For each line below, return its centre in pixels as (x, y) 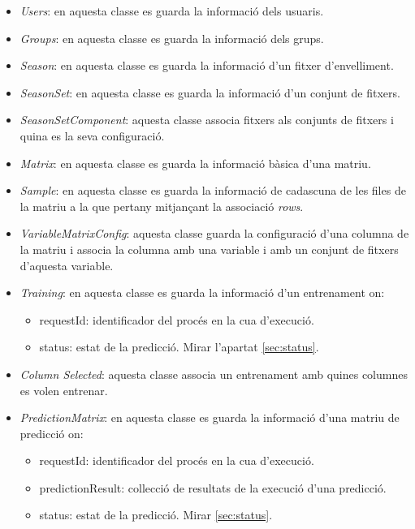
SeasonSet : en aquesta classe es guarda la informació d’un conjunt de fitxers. (210, 92)
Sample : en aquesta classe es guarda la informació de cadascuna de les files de (213, 190)
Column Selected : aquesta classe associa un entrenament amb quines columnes (214, 374)
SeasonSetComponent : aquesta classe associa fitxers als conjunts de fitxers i (207, 120)
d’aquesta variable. (67, 265)
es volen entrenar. (64, 390)
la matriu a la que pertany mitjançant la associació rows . (162, 206)
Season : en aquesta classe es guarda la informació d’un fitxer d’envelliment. (207, 65)
